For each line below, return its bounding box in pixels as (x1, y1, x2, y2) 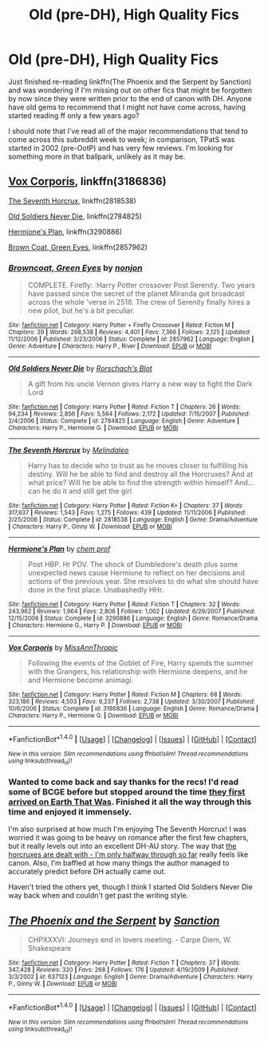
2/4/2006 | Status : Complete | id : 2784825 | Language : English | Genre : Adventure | (8, 417, 240, 425)
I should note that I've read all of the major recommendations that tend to (8, 126, 249, 136)
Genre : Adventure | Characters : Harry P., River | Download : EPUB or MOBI (8, 342, 212, 350)
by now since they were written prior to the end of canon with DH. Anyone (8, 93, 253, 103)
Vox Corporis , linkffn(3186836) (8, 175, 167, 188)
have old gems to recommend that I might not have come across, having (8, 102, 246, 112)
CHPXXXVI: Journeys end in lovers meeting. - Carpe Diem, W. (27, 935, 232, 944)
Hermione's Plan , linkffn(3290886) (8, 227, 123, 236)
